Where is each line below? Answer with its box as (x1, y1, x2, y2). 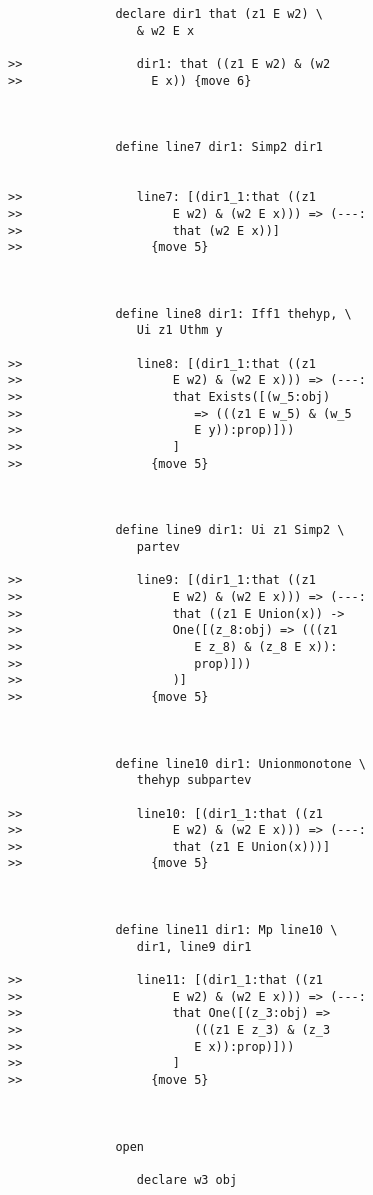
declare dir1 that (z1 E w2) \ (115, 7, 323, 21)
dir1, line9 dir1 (136, 939, 252, 954)
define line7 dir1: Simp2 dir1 (115, 140, 323, 155)
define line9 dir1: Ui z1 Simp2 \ (115, 523, 345, 538)
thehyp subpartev (136, 773, 252, 788)
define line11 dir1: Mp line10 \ (115, 923, 338, 938)
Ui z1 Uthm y (136, 323, 223, 338)
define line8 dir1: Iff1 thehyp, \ (115, 306, 352, 321)
